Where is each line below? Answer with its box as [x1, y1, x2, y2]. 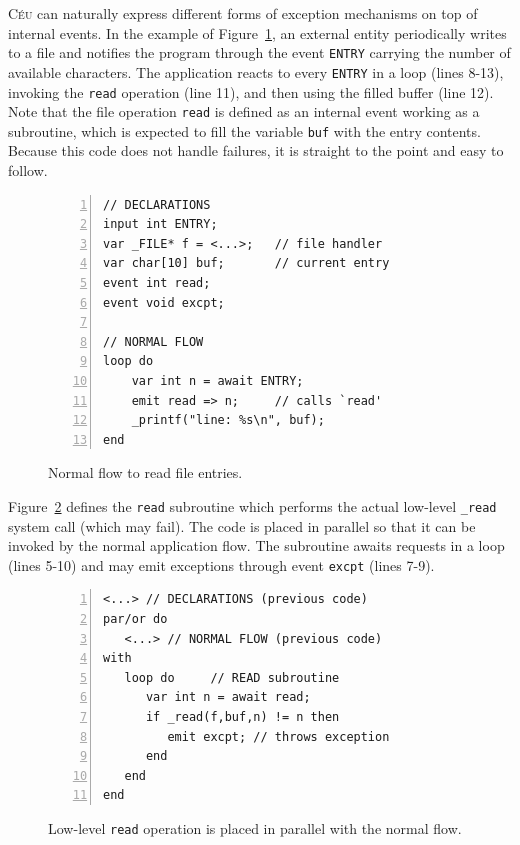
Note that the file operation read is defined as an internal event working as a [8, 101, 480, 122]
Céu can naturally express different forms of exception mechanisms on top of [8, 3, 478, 23]
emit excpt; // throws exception [167, 729, 390, 744]
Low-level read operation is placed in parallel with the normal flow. [48, 818, 462, 838]
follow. [8, 160, 48, 181]
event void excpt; [103, 295, 225, 310]
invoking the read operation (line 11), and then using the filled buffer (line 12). [8, 81, 494, 102]
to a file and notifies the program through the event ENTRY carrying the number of [8, 42, 511, 63]
